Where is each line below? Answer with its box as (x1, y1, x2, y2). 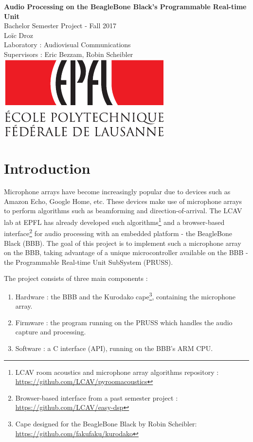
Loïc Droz (4, 30, 33, 40)
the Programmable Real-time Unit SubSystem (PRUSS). (4, 257, 173, 267)
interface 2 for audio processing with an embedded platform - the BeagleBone (4, 227, 232, 238)
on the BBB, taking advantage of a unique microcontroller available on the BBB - (4, 247, 248, 258)
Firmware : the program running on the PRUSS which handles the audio (15, 317, 233, 327)
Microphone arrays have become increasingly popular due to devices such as (4, 186, 231, 197)
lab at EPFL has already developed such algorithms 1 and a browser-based (4, 216, 225, 227)
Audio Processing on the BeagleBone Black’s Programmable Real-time (4, 1, 247, 11)
